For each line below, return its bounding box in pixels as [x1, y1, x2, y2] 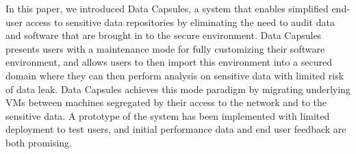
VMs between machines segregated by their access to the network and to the [5, 95, 327, 110]
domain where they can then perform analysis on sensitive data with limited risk [5, 68, 344, 82]
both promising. [5, 135, 72, 149]
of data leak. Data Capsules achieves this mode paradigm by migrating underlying [5, 81, 351, 96]
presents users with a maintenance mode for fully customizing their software [5, 41, 325, 55]
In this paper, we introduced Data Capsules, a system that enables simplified [5, 1, 329, 15]
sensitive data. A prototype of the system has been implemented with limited [5, 108, 330, 123]
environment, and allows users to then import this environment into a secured [5, 55, 332, 69]
